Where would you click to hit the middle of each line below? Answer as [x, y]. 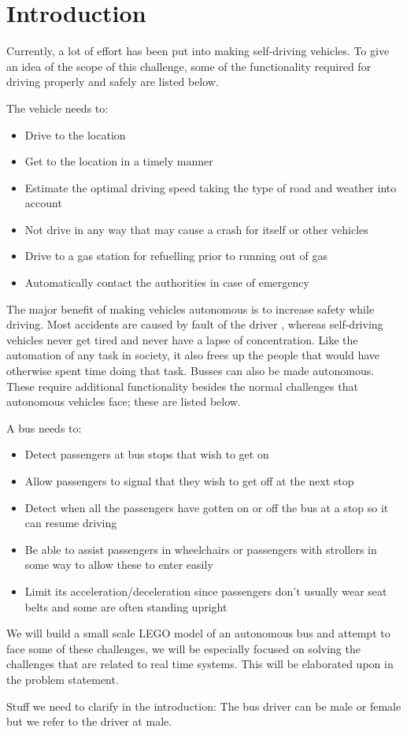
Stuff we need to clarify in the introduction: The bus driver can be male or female [204, 706]
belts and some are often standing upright [126, 606]
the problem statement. [63, 679]
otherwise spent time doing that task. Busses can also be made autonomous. [191, 371]
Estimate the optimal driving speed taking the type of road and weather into [211, 187]
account [43, 203]
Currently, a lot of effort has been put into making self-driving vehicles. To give [198, 51]
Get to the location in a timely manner [119, 161]
